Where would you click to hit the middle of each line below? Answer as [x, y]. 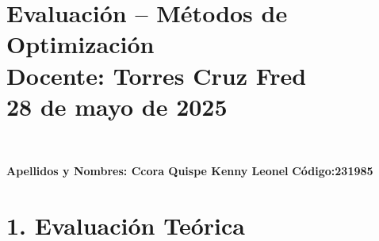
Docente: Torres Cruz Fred [157, 75]
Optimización [80, 44]
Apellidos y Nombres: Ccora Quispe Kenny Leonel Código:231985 [190, 171]
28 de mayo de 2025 [117, 106]
